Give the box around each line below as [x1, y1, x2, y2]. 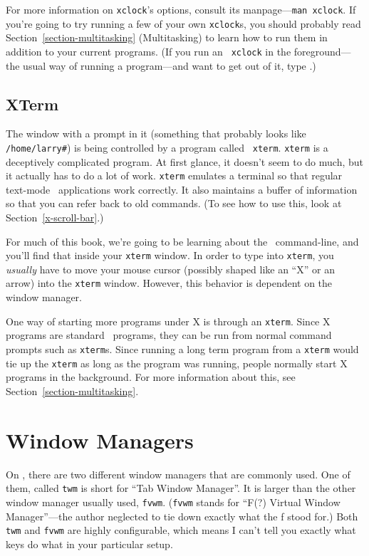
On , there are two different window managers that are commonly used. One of [6, 466, 350, 481]
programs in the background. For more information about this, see [6, 369, 296, 384]
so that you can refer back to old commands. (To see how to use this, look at [6, 196, 342, 211]
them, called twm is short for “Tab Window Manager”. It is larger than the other [6, 481, 356, 495]
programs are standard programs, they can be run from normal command [6, 327, 332, 342]
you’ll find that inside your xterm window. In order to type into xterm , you [6, 248, 334, 263]
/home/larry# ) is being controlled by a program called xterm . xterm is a [6, 140, 328, 154]
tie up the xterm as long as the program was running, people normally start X [6, 355, 348, 370]
